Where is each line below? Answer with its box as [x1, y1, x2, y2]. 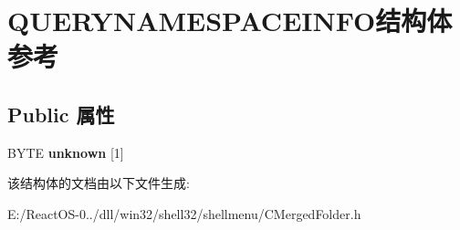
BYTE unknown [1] [7, 142, 124, 162]
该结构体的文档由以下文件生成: [7, 173, 190, 193]
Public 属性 [7, 99, 115, 128]
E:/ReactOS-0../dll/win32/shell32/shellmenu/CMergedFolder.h [7, 204, 361, 223]
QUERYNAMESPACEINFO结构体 [7, 2, 453, 39]
